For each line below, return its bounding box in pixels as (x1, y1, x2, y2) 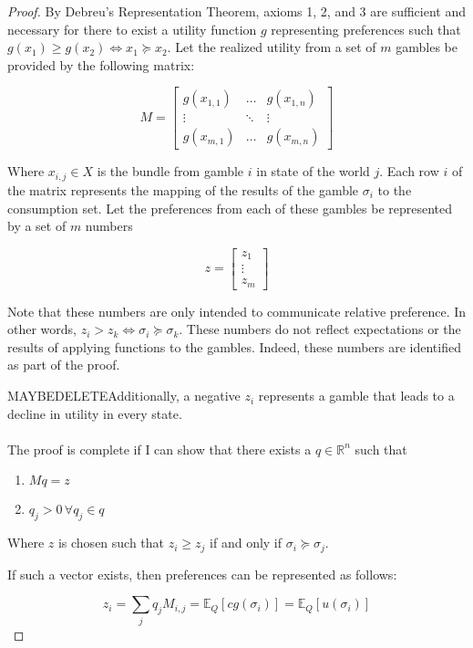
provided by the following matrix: (7, 55, 195, 74)
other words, (7, 319, 77, 339)
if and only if (210, 533, 283, 552)
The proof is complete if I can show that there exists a (7, 439, 312, 458)
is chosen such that (57, 533, 165, 552)
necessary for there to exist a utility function (7, 19, 257, 38)
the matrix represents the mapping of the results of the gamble (7, 180, 359, 199)
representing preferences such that (271, 19, 461, 38)
